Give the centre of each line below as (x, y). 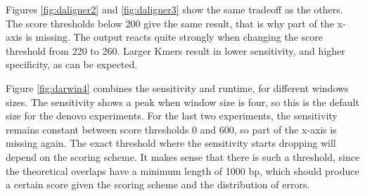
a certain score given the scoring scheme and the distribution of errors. (158, 184)
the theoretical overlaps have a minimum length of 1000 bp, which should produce (182, 170)
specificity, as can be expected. (72, 64)
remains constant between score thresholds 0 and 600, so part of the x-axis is (171, 129)
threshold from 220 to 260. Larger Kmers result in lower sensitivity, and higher (175, 50)
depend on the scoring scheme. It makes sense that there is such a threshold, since (183, 156)
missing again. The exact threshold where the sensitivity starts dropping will (171, 143)
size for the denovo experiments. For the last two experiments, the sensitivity (172, 116)
